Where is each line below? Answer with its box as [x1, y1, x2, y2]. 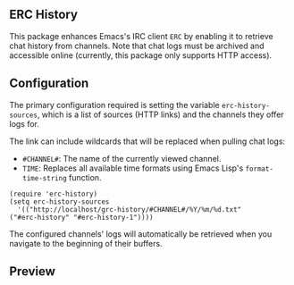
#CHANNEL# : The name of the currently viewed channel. [21, 153, 222, 163]
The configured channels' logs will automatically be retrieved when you [9, 228, 273, 239]
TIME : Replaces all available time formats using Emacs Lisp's [21, 163, 244, 173]
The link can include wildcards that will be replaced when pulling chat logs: [9, 136, 286, 147]
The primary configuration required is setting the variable [9, 99, 221, 110]
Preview [9, 264, 56, 280]
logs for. [9, 118, 40, 129]
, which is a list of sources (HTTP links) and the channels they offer [37, 109, 284, 120]
